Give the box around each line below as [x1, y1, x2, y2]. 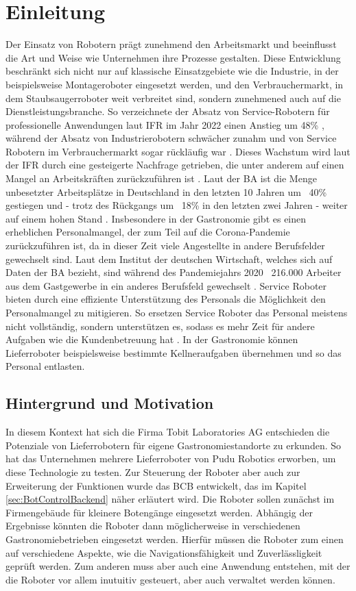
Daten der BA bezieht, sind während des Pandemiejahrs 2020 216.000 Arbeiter [5, 265, 342, 279]
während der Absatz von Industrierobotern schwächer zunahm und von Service [5, 131, 337, 145]
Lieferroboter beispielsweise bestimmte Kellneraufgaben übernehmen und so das [5, 345, 342, 360]
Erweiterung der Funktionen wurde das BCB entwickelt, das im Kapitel [5, 478, 307, 492]
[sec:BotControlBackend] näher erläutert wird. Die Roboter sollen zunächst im [5, 492, 335, 506]
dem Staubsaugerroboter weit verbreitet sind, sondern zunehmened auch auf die [5, 90, 341, 105]
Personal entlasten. [5, 359, 85, 373]
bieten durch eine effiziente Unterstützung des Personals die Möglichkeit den [5, 292, 326, 306]
